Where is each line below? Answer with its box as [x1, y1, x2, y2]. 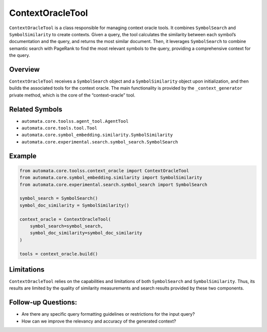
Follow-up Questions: [9, 298, 78, 307]
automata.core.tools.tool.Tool [21, 125, 97, 131]
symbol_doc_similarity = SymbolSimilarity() [19, 202, 130, 208]
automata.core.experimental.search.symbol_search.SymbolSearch [21, 139, 178, 144]
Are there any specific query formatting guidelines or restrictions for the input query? [21, 311, 195, 317]
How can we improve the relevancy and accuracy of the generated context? [21, 318, 177, 324]
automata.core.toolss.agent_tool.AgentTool [21, 118, 129, 124]
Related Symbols [9, 105, 63, 113]
